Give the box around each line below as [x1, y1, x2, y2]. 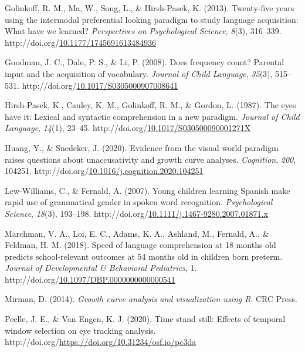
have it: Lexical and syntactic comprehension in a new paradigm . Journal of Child [5, 110, 300, 122]
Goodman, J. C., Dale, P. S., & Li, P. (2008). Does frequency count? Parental [5, 56, 284, 68]
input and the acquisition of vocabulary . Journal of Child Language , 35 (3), [5, 67, 273, 79]
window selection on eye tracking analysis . [5, 324, 156, 336]
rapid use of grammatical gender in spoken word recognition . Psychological [5, 196, 273, 208]
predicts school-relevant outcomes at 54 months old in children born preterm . [5, 250, 283, 262]
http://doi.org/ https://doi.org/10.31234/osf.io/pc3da [5, 336, 196, 348]
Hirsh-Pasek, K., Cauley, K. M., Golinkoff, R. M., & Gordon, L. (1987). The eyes [5, 99, 296, 111]
